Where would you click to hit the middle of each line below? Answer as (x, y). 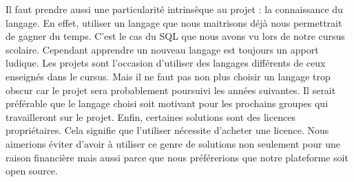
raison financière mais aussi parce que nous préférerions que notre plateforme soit (177, 157)
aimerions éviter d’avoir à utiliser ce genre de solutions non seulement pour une (173, 143)
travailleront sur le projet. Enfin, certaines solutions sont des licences (150, 116)
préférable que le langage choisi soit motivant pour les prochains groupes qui (167, 103)
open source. (32, 171)
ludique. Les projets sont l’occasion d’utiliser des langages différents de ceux (166, 63)
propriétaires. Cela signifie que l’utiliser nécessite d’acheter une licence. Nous (167, 130)
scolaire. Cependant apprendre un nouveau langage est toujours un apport (162, 49)
